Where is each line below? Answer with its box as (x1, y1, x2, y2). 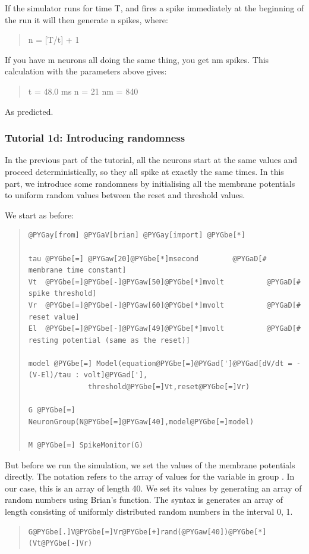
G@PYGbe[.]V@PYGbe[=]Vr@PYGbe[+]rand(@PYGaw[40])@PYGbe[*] (28, 527, 267, 536)
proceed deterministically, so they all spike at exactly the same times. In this (5, 165, 284, 177)
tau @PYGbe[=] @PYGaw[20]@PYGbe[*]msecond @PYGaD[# (28, 254, 267, 263)
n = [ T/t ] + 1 (28, 33, 80, 46)
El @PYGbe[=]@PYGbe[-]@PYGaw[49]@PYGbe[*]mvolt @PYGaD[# (28, 324, 301, 333)
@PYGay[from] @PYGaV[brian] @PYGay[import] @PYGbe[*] (28, 231, 245, 240)
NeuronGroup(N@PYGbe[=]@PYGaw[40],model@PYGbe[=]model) (28, 417, 254, 426)
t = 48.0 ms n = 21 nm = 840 (28, 84, 138, 97)
